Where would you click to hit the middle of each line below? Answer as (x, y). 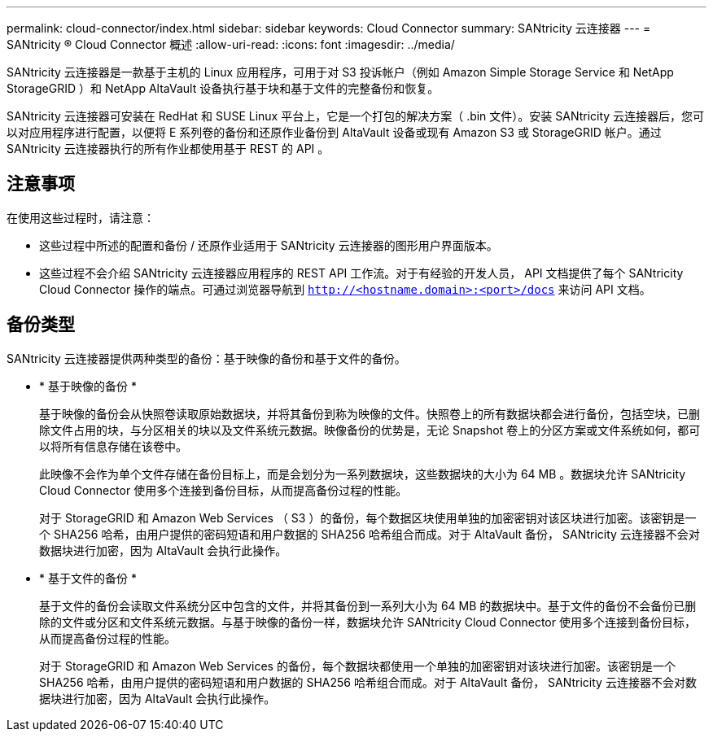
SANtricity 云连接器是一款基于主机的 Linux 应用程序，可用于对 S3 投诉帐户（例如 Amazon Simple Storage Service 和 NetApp (340, 72)
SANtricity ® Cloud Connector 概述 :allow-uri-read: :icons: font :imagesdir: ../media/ (231, 44)
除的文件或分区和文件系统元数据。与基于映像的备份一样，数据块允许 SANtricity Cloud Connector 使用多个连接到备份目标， (367, 622)
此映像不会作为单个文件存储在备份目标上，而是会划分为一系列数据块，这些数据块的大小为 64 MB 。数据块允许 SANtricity (363, 474)
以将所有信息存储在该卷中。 (113, 446)
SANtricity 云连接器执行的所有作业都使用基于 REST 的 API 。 (168, 148)
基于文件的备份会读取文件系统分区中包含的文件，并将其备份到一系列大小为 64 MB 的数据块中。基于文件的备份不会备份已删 (368, 605)
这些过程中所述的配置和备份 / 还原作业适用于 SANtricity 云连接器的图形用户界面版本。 (269, 245)
